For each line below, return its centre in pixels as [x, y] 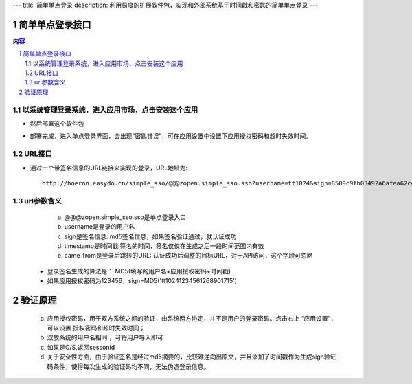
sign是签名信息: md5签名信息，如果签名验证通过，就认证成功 [150, 236]
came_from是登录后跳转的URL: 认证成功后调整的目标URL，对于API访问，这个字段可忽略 [188, 256]
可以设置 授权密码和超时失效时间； [96, 328]
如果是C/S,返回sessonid [81, 347]
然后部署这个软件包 [57, 123]
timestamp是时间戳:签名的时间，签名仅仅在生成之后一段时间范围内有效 [164, 246]
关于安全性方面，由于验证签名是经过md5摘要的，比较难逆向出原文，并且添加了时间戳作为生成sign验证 [192, 357]
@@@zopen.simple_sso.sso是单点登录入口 [125, 217]
